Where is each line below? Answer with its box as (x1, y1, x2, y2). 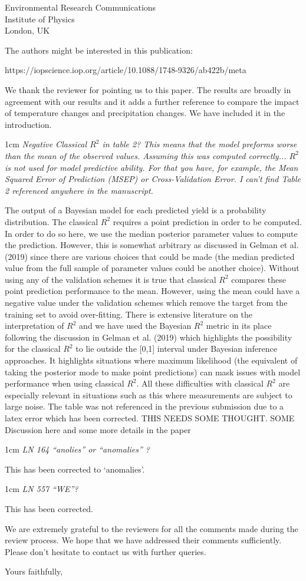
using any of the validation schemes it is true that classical (5, 273, 216, 285)
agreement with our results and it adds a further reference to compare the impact (5, 95, 300, 107)
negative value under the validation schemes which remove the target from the (5, 296, 288, 309)
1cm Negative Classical (5, 138, 87, 150)
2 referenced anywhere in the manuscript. (5, 184, 153, 196)
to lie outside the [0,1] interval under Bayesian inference (75, 342, 277, 355)
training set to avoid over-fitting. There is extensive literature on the (5, 308, 253, 320)
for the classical (5, 342, 61, 355)
